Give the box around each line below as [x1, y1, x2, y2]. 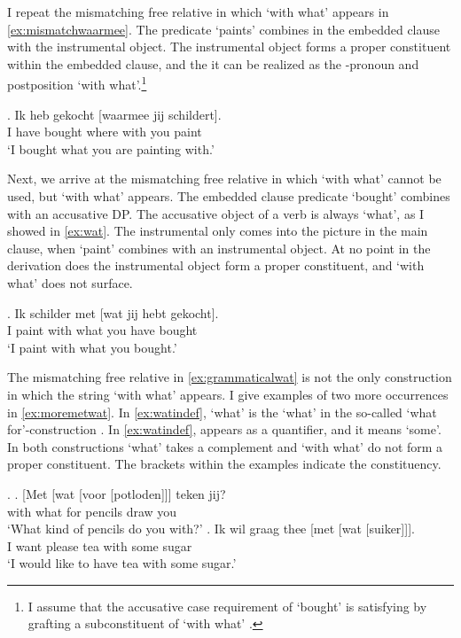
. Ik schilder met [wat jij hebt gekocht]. [7, 303, 219, 322]
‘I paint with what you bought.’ [7, 338, 177, 356]
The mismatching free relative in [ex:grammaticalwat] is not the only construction [7, 368, 452, 386]
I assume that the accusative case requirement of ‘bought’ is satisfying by [27, 596, 427, 615]
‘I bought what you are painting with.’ [7, 139, 215, 158]
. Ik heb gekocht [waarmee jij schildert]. [7, 105, 222, 123]
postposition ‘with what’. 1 [7, 73, 147, 94]
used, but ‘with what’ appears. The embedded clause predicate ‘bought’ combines [7, 187, 450, 205]
